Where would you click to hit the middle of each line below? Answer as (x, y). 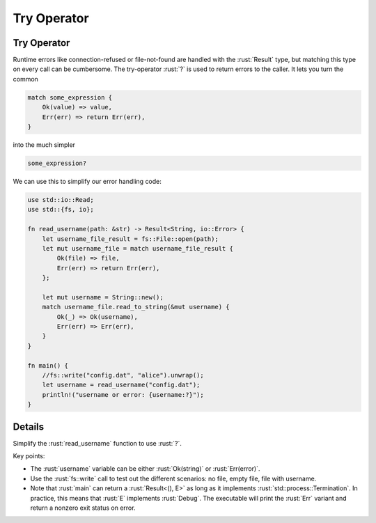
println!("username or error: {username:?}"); (123, 395)
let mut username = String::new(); (103, 297)
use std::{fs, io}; (61, 210)
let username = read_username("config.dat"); (121, 385)
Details (29, 427)
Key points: (29, 456)
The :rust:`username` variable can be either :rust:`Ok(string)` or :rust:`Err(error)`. (145, 469)
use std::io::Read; (61, 200)
